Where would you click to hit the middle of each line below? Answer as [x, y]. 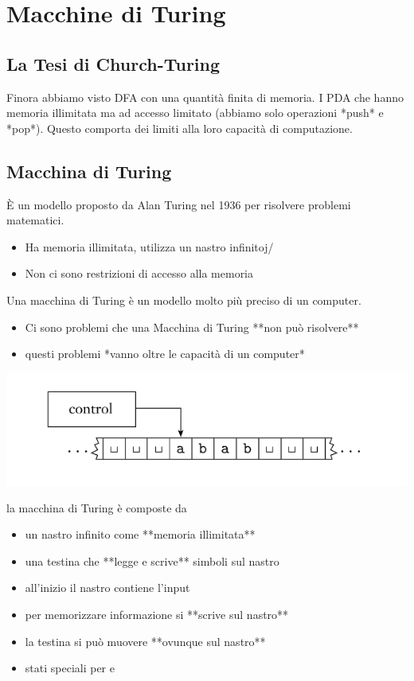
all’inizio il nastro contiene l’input [107, 588]
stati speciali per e [70, 668]
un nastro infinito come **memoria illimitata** [140, 534]
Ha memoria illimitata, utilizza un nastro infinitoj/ [149, 246]
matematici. [35, 220]
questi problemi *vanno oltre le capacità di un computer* [165, 354]
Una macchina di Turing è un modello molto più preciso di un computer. [184, 300]
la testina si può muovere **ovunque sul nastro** [145, 641]
